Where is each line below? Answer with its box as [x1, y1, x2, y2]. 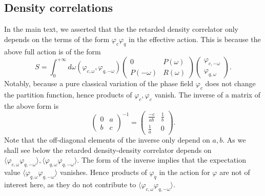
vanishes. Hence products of [59, 167, 147, 178]
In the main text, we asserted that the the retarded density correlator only [4, 24, 239, 34]
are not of [219, 167, 250, 178]
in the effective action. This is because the [129, 33, 261, 44]
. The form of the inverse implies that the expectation [77, 154, 246, 165]
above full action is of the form [4, 46, 101, 56]
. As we [222, 134, 246, 145]
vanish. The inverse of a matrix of [154, 89, 261, 100]
